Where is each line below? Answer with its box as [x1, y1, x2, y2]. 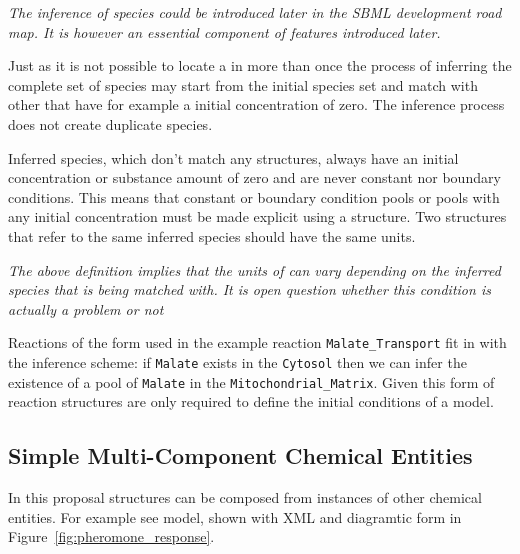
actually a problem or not [8, 298, 164, 319]
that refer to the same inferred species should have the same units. [8, 225, 416, 246]
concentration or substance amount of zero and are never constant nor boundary [8, 167, 501, 188]
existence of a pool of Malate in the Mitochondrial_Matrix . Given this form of [8, 371, 495, 392]
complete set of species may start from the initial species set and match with [8, 74, 478, 95]
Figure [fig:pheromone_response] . [8, 526, 215, 547]
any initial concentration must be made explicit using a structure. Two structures [8, 206, 507, 227]
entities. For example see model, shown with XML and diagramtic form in [8, 506, 462, 527]
